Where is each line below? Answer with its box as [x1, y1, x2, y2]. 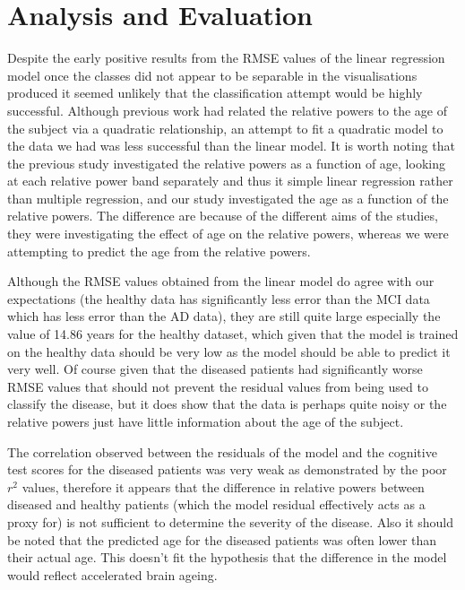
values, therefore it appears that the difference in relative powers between [22, 477, 425, 496]
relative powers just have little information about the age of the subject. [7, 412, 404, 430]
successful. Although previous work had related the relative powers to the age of [7, 100, 447, 119]
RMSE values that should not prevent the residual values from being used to [7, 377, 428, 395]
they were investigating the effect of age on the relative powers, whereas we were [7, 224, 449, 243]
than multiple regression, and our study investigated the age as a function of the [7, 188, 449, 207]
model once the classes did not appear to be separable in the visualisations [7, 65, 418, 84]
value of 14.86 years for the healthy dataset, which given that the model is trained [7, 325, 459, 343]
